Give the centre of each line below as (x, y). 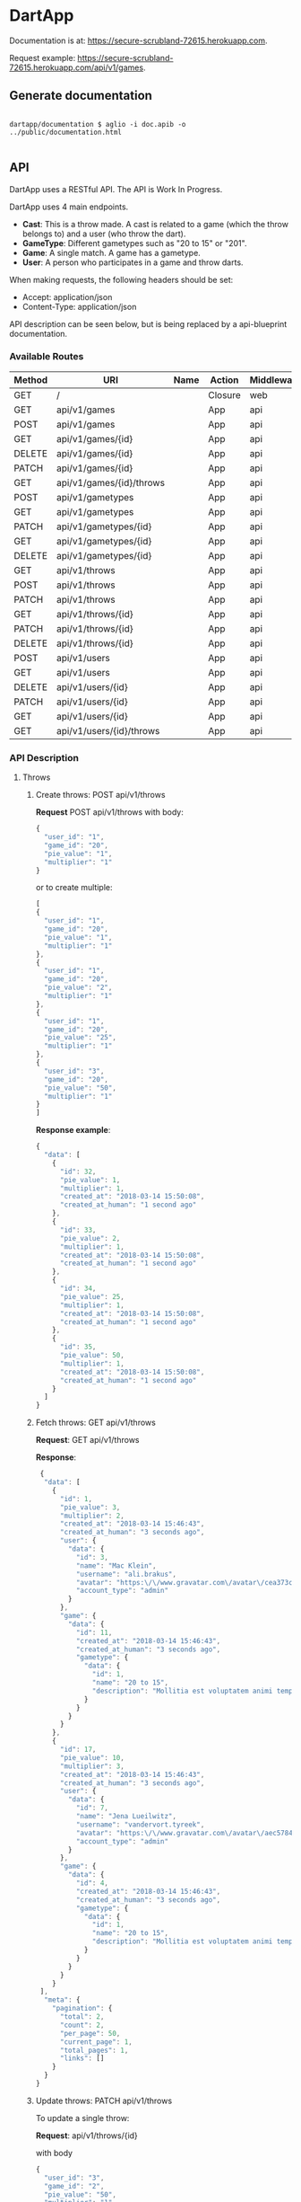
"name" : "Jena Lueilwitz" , (126, 1817)
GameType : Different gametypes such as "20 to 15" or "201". (134, 243)
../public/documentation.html (66, 132)
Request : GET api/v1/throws (87, 1440)
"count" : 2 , (82, 2025)
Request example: (43, 57)
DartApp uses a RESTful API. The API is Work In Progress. (116, 189)
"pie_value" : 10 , (92, 1757)
